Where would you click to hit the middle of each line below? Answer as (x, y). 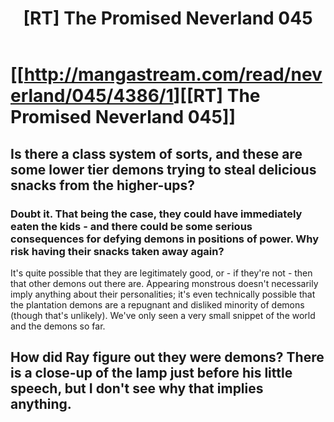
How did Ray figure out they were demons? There (167, 357)
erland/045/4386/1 (92, 96)
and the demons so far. (58, 326)
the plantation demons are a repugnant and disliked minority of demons (157, 304)
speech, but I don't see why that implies (137, 388)
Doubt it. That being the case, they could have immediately (156, 214)
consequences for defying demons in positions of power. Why (165, 239)
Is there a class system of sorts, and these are (156, 153)
